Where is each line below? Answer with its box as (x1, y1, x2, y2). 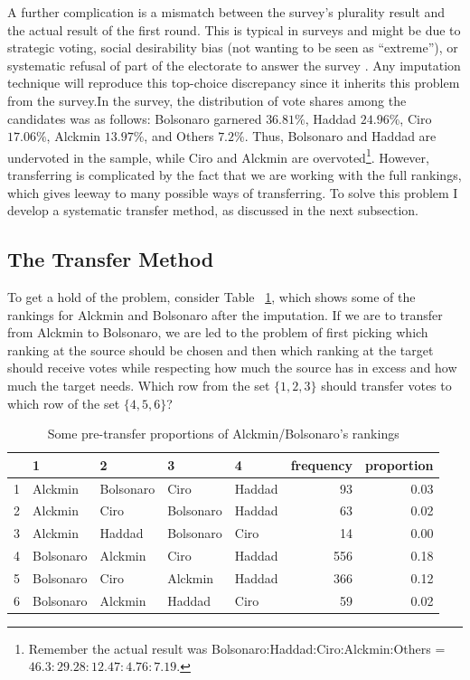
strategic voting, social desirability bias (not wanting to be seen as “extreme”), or (7, 38, 458, 57)
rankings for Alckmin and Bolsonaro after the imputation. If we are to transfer (7, 305, 443, 324)
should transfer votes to (321, 375, 452, 394)
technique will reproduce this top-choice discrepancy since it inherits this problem (7, 73, 460, 92)
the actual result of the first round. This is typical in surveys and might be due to (7, 20, 461, 39)
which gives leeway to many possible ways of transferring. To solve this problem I (7, 183, 458, 202)
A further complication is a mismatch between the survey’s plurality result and (7, 3, 445, 21)
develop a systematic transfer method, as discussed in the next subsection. (7, 201, 418, 220)
